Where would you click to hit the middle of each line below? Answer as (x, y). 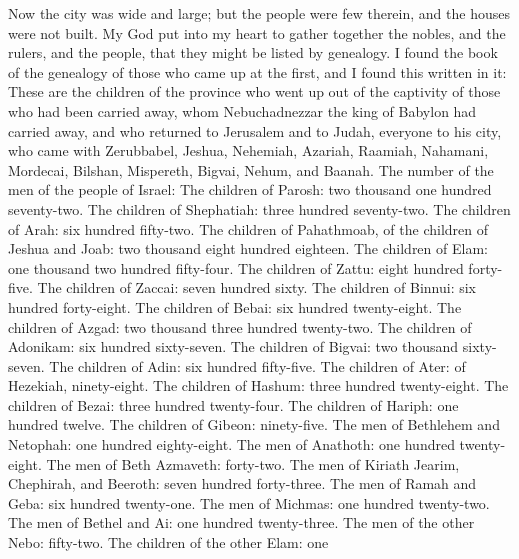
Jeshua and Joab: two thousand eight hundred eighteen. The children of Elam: (248, 248)
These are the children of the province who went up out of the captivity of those (254, 91)
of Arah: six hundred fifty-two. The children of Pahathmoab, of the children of (248, 228)
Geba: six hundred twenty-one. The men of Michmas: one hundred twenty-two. (249, 502)
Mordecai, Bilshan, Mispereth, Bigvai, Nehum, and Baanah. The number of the (251, 169)
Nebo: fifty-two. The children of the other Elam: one (168, 542)
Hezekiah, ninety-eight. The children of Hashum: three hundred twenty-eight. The (258, 385)
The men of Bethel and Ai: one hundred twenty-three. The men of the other (241, 522)
